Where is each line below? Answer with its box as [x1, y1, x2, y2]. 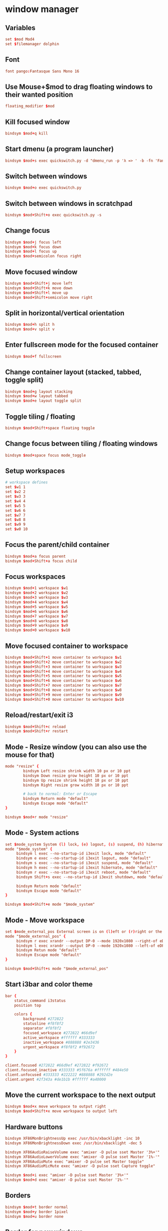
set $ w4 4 [5, 499, 26, 504]
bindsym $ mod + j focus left [5, 239, 61, 244]
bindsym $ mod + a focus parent [5, 554, 66, 559]
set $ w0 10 [5, 527, 28, 532]
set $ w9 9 [5, 522, 26, 527]
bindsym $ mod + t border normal [5, 1204, 68, 1209]
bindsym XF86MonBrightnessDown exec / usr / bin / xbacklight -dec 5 [5, 1141, 142, 1146]
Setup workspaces [5, 466, 65, 475]
